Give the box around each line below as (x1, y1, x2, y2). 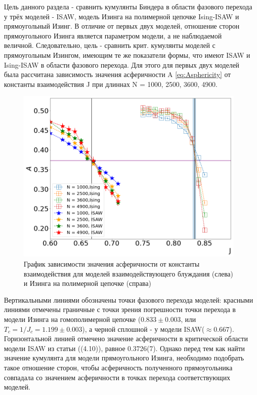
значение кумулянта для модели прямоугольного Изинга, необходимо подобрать (4, 353, 244, 363)
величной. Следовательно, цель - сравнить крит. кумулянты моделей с (4, 40, 215, 50)
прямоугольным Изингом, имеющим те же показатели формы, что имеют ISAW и (4, 49, 251, 60)
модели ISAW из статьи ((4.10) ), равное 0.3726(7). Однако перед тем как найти (4, 343, 245, 353)
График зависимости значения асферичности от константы (24, 259, 200, 269)
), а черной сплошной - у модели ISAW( (82, 323, 205, 334)
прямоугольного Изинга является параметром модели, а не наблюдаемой (4, 30, 222, 40)
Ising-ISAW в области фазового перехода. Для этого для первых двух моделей (4, 59, 240, 70)
